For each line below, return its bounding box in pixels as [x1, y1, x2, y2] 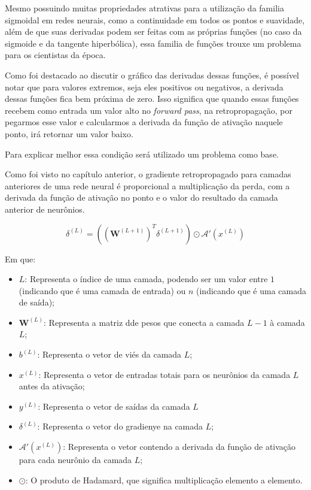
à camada [270, 316, 305, 328]
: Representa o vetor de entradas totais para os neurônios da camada [38, 368, 291, 380]
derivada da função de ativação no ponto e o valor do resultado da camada [5, 191, 278, 204]
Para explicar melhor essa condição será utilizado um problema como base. [5, 147, 279, 160]
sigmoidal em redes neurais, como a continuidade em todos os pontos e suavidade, [5, 13, 305, 26]
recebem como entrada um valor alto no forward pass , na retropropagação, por [5, 104, 292, 116]
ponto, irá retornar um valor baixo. [5, 127, 133, 140]
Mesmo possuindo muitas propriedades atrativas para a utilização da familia [5, 2, 284, 14]
